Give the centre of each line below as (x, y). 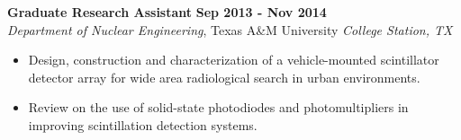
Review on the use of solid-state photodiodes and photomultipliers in (218, 107)
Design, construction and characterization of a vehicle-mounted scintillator (234, 60)
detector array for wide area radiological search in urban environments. (224, 77)
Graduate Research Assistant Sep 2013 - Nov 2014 (167, 12)
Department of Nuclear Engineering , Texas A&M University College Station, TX (230, 29)
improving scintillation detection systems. (143, 124)
